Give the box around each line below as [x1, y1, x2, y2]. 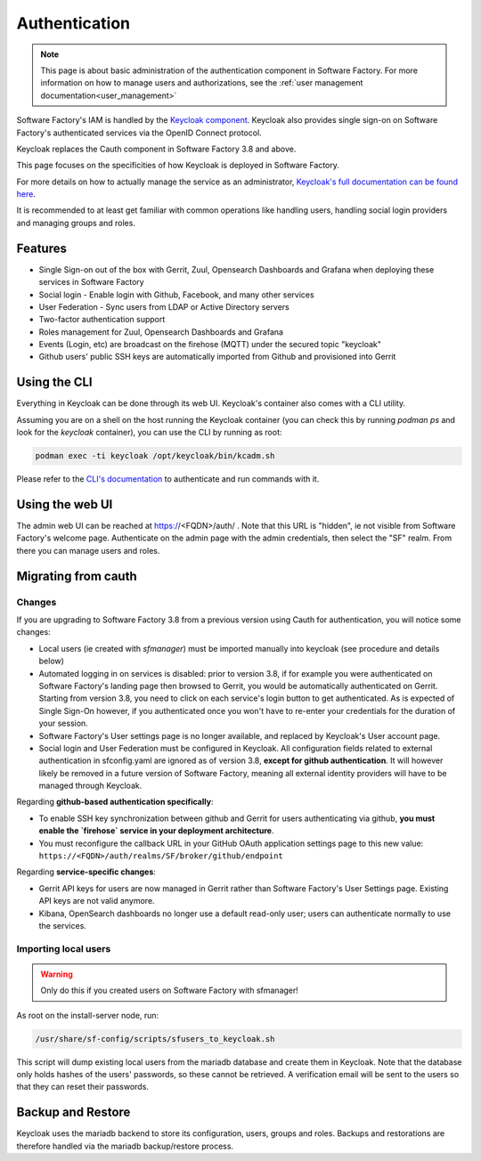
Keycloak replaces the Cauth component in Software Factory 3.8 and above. [16, 143, 297, 154]
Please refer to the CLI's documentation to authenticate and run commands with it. [16, 474, 320, 484]
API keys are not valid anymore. [38, 896, 155, 906]
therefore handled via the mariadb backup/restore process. [16, 1141, 234, 1151]
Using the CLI [16, 375, 93, 390]
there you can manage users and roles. [16, 545, 160, 556]
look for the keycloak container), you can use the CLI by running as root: [16, 427, 282, 438]
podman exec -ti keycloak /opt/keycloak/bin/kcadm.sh [35, 451, 275, 461]
